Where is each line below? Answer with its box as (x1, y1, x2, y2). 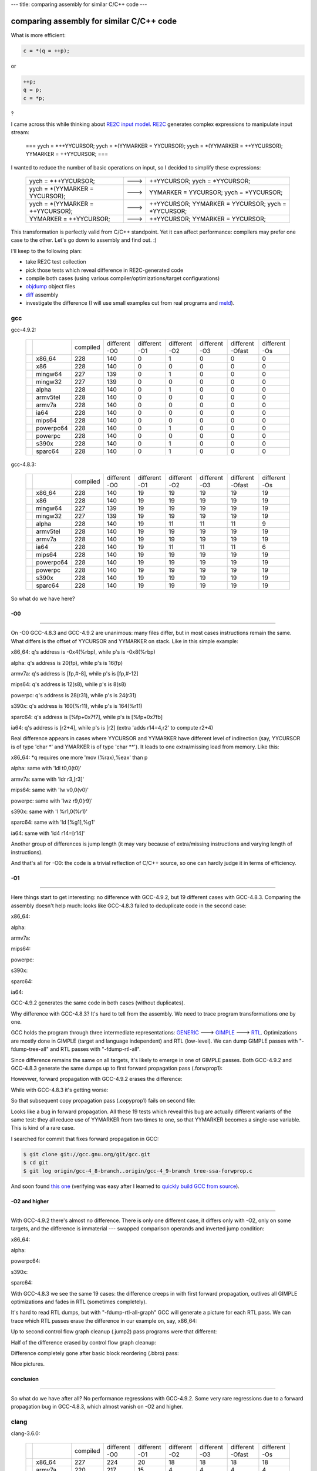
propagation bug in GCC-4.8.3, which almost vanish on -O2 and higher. (11, 1403, 183, 1410)
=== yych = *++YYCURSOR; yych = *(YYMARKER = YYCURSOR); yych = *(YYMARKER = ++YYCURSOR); (25, 142, 283, 149)
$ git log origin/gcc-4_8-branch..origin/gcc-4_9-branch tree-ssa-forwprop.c (23, 1167, 252, 1174)
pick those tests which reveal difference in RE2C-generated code (25, 267, 184, 274)
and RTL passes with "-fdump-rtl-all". (50, 1046, 141, 1053)
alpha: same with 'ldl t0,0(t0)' (11, 765, 82, 772)
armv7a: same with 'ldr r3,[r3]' (11, 776, 85, 783)
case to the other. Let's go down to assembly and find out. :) (11, 237, 157, 244)
